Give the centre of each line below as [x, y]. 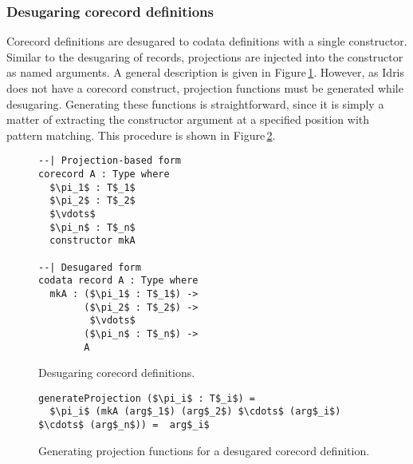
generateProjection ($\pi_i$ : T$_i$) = [147, 398]
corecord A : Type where [104, 174]
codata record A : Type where [118, 281]
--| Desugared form [90, 267]
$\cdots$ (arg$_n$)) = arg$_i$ [124, 425]
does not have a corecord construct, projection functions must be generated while [205, 88]
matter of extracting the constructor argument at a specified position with [188, 119]
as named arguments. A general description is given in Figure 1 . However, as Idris [206, 72]
